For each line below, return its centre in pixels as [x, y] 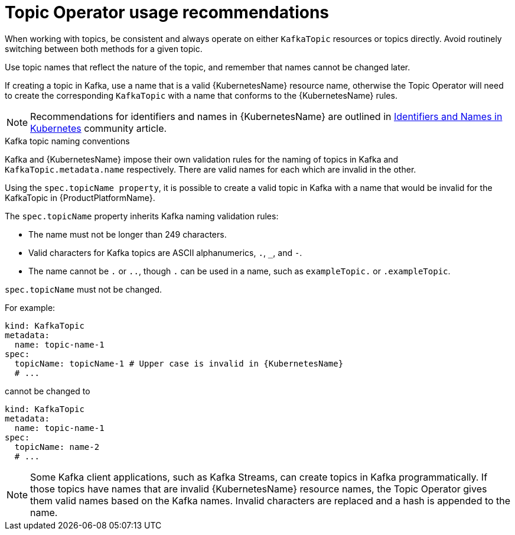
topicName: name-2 [57, 447]
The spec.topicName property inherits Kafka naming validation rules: [142, 216]
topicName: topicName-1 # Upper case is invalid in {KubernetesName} [179, 363]
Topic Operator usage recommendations [167, 12]
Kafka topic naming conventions [67, 141]
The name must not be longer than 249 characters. [128, 234]
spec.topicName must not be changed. [84, 289]
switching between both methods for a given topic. [104, 48]
